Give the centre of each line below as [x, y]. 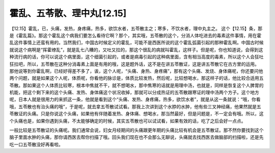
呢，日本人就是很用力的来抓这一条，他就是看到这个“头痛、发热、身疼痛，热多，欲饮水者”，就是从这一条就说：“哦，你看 [135, 100]
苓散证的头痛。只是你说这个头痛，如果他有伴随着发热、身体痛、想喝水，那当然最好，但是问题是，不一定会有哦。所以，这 [136, 114]
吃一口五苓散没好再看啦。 [36, 144]
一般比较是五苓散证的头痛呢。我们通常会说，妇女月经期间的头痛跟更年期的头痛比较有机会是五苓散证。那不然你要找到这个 [136, 130]
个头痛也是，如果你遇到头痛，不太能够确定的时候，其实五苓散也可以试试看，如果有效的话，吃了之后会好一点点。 [128, 121]
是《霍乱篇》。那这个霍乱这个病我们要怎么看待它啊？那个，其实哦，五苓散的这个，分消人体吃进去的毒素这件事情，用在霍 [135, 35]
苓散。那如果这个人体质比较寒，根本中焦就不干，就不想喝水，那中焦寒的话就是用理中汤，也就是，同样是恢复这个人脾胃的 [136, 85]
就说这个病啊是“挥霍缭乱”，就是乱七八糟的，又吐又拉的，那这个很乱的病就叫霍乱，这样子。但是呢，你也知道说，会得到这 [136, 50]
